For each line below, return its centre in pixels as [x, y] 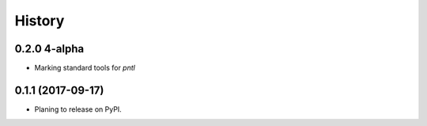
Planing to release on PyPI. [78, 109]
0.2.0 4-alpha [49, 49]
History [40, 21]
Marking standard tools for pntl [85, 68]
